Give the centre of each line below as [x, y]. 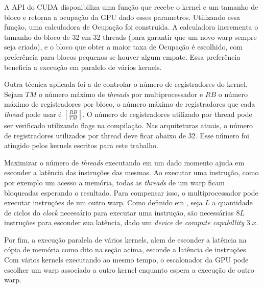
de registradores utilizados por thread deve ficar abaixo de [95, 135]
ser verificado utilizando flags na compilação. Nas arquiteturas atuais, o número [129, 125]
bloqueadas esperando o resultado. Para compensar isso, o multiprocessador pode [131, 192]
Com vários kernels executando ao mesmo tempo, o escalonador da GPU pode [126, 260]
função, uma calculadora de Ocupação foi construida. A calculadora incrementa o [131, 27]
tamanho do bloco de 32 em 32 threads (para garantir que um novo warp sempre [130, 37]
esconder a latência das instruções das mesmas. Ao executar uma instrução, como [131, 172]
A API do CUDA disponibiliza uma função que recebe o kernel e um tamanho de [131, 7]
